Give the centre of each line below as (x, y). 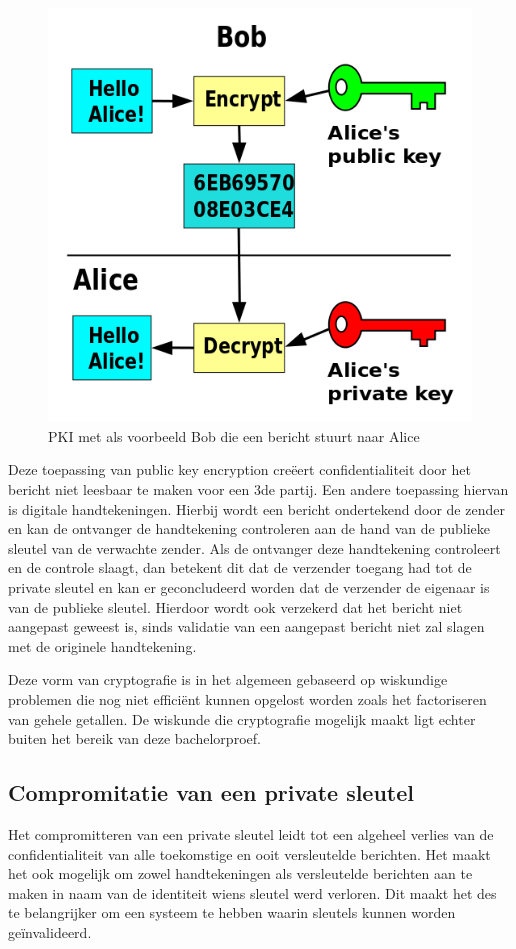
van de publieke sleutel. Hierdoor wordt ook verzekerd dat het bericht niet (235, 606)
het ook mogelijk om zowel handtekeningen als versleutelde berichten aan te (240, 873)
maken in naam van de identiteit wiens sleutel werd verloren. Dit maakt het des (252, 892)
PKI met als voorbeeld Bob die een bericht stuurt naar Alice (234, 435)
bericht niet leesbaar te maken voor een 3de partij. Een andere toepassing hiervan (258, 489)
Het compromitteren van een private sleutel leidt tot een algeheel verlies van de (251, 834)
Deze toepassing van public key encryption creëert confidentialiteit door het (239, 469)
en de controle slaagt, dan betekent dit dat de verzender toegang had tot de (240, 567)
